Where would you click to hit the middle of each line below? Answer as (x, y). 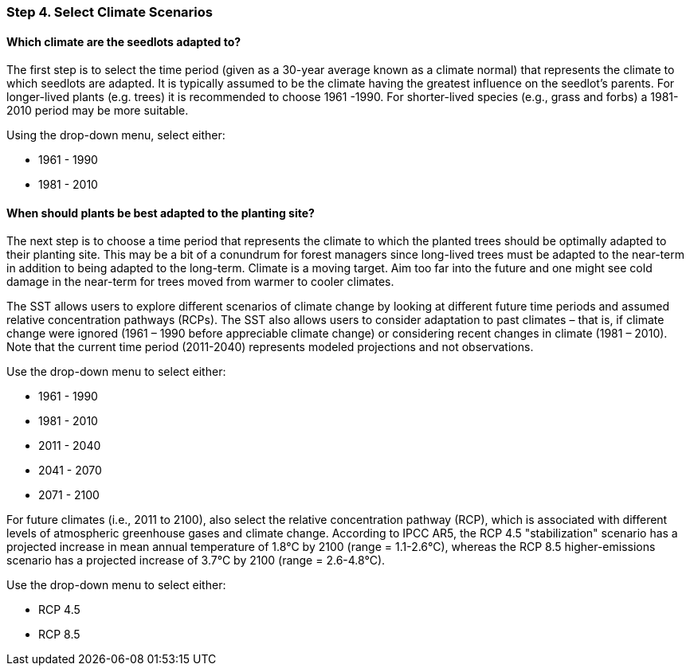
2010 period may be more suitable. (98, 111)
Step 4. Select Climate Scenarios (110, 12)
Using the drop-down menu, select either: (116, 135)
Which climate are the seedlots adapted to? (124, 41)
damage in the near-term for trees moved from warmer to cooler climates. (200, 282)
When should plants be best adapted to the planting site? (161, 213)
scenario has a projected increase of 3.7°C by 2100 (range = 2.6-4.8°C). (196, 561)
